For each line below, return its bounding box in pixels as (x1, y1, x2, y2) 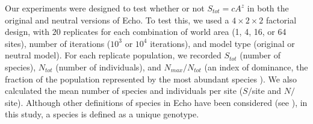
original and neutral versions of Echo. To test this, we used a (5, 13, 229, 26)
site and (252, 84, 282, 97)
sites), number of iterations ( (5, 37, 111, 49)
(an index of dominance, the (204, 60, 308, 73)
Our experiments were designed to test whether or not (5, 2, 205, 14)
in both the (247, 2, 289, 14)
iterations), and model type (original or (150, 37, 295, 49)
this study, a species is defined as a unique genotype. (5, 108, 199, 120)
